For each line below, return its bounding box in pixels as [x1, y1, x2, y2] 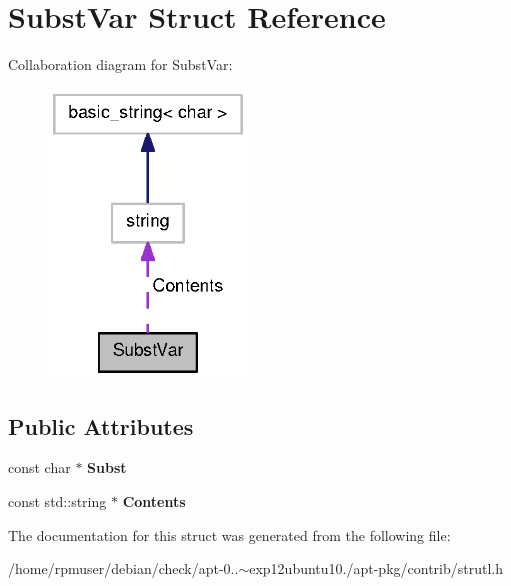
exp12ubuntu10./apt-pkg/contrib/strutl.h [249, 558, 504, 579]
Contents [122, 491, 186, 512]
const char [8, 457, 71, 478]
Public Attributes [8, 410, 194, 441]
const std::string [8, 491, 107, 512]
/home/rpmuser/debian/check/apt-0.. [8, 558, 239, 579]
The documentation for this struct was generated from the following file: [8, 524, 451, 545]
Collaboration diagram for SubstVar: [8, 54, 233, 75]
